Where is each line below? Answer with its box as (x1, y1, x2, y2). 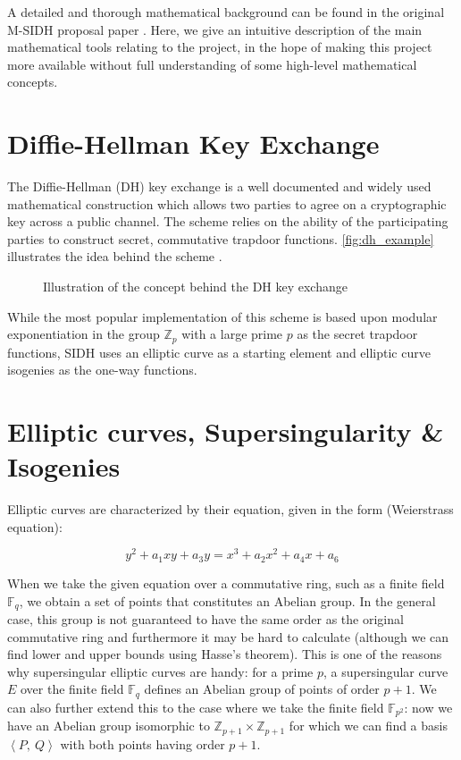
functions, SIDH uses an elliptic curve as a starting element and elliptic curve (7, 342, 431, 361)
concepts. (7, 72, 58, 91)
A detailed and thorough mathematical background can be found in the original (7, 3, 445, 21)
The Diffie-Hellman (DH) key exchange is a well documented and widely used (7, 177, 432, 196)
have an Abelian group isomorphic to (7, 716, 210, 735)
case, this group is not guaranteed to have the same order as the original (7, 609, 404, 628)
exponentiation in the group (7, 325, 160, 343)
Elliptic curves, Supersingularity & (7, 413, 444, 450)
